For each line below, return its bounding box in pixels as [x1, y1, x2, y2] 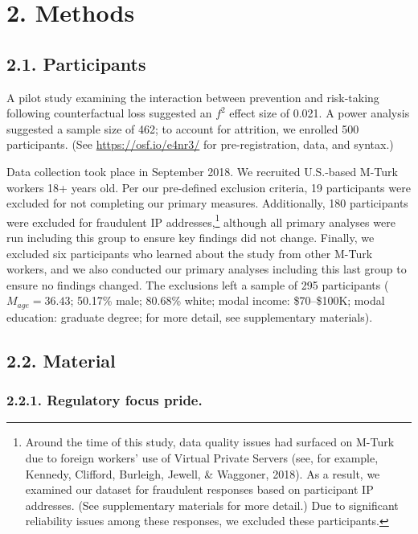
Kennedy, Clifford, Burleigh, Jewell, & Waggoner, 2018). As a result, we [25, 465, 380, 482]
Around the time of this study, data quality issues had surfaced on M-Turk [25, 433, 395, 450]
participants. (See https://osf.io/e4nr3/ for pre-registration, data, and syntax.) [6, 136, 394, 153]
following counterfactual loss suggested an [6, 105, 212, 121]
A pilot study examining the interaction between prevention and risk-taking [6, 88, 379, 105]
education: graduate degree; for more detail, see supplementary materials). [6, 308, 373, 325]
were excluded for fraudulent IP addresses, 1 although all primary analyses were [6, 211, 395, 230]
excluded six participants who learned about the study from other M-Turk [6, 244, 373, 261]
